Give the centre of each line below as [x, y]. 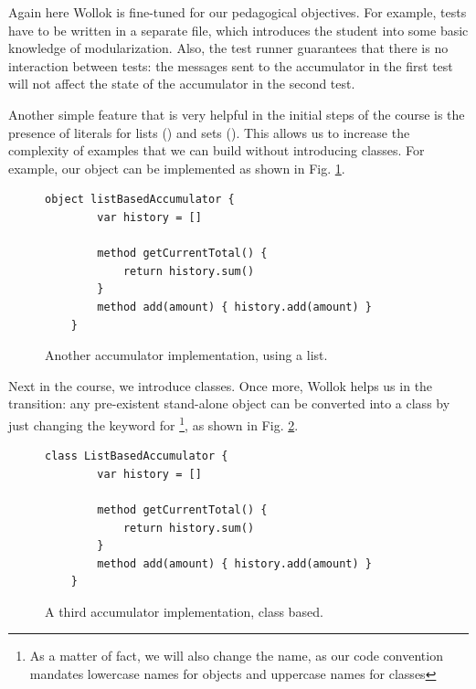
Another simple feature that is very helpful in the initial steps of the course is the [237, 114]
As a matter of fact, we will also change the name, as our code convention [236, 656]
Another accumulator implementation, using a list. [186, 355]
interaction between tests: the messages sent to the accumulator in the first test [231, 65]
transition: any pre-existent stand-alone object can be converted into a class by [229, 403]
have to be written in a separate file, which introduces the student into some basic [238, 30]
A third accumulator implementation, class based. [184, 611]
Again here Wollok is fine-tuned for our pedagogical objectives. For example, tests [238, 12]
